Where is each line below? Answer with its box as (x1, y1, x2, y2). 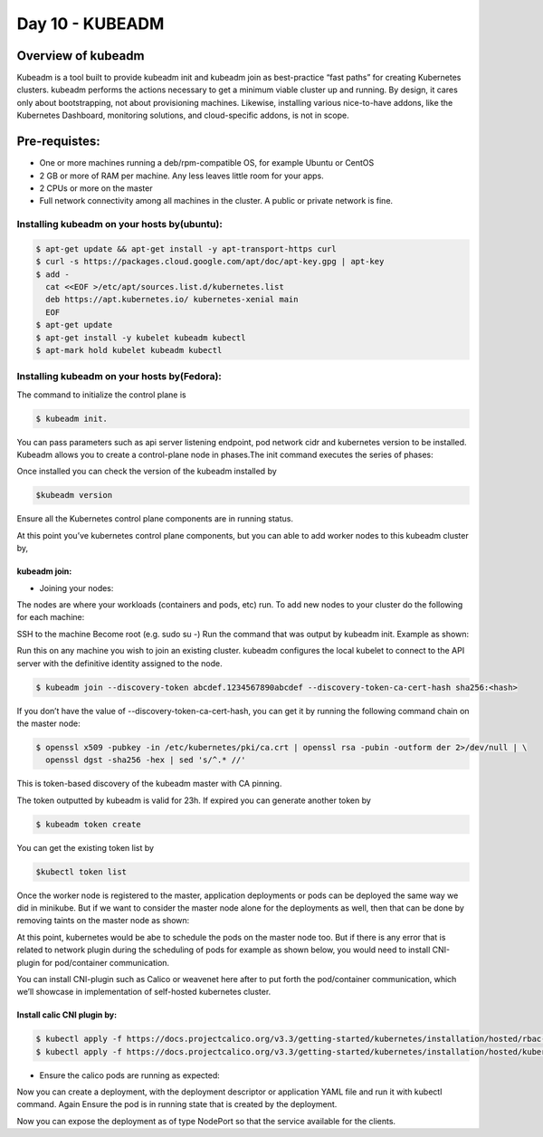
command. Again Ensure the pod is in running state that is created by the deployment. (16, 1099, 338, 1110)
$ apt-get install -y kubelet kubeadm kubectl (35, 332, 246, 343)
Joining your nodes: (39, 582, 114, 593)
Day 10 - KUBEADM (16, 14, 165, 33)
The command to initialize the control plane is (16, 389, 186, 400)
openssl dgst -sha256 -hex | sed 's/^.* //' (45, 755, 246, 765)
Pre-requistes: (16, 134, 101, 149)
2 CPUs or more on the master (39, 182, 153, 194)
